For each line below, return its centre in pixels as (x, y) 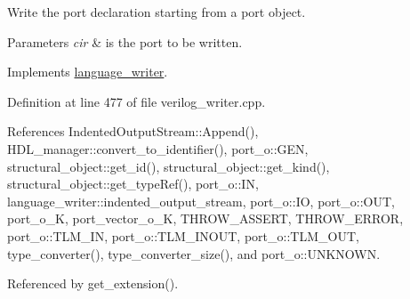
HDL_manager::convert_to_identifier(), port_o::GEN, (158, 148)
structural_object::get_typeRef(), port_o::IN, (133, 184)
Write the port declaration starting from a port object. (157, 12)
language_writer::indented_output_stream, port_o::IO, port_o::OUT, (201, 201)
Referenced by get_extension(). (93, 283)
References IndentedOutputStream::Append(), (133, 131)
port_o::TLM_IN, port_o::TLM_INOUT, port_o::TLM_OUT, (183, 235)
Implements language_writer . (88, 72)
